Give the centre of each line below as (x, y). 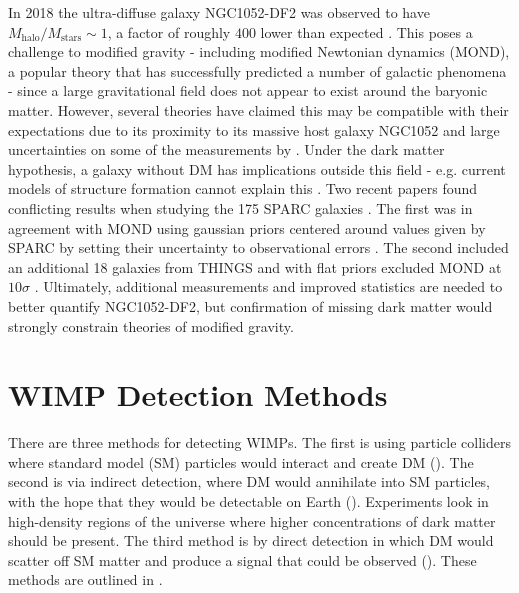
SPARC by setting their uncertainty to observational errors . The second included (258, 247)
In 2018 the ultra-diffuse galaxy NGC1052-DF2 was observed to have (219, 12)
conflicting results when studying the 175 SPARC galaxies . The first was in (240, 207)
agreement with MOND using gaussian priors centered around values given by (247, 227)
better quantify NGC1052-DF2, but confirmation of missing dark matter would (250, 305)
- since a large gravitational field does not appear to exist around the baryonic (248, 90)
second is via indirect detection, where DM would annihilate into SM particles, (249, 481)
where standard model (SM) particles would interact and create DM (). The (241, 461)
